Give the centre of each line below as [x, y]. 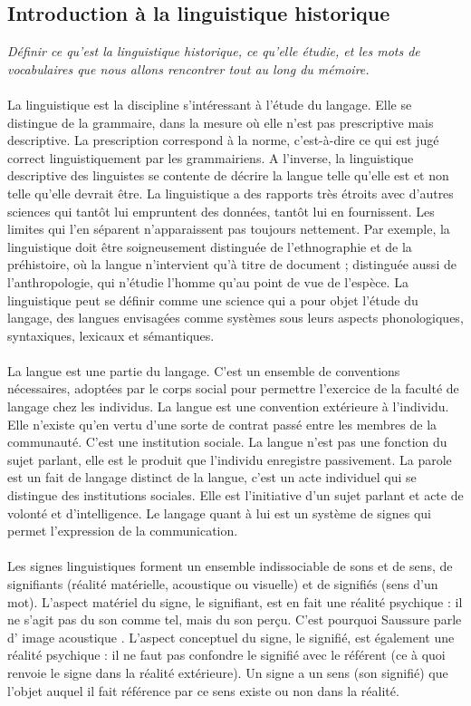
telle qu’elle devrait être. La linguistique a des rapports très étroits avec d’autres [231, 193]
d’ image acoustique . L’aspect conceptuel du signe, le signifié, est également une [231, 637]
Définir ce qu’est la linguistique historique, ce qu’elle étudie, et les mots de [214, 51]
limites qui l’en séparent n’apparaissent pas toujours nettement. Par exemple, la [229, 229]
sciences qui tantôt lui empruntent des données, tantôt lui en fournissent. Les [221, 211]
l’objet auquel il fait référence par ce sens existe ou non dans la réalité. [203, 690]
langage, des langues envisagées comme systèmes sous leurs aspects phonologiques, [235, 318]
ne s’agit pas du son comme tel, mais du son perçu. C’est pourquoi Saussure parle [235, 619]
